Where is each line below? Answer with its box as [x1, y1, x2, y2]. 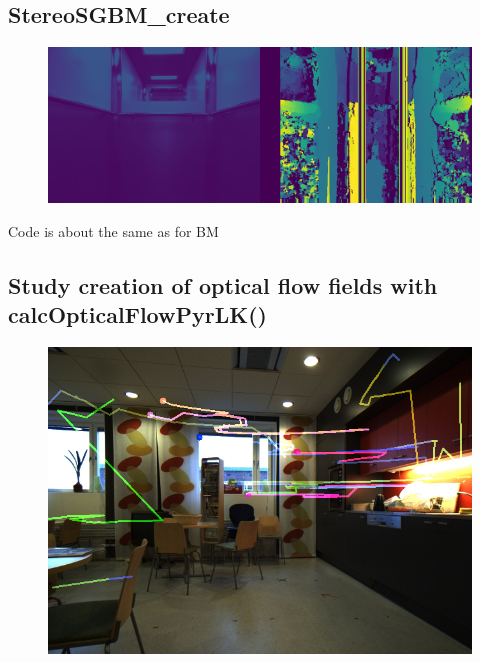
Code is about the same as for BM [8, 220, 219, 241]
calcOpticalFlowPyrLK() [8, 299, 267, 330]
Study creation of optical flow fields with [8, 269, 438, 300]
